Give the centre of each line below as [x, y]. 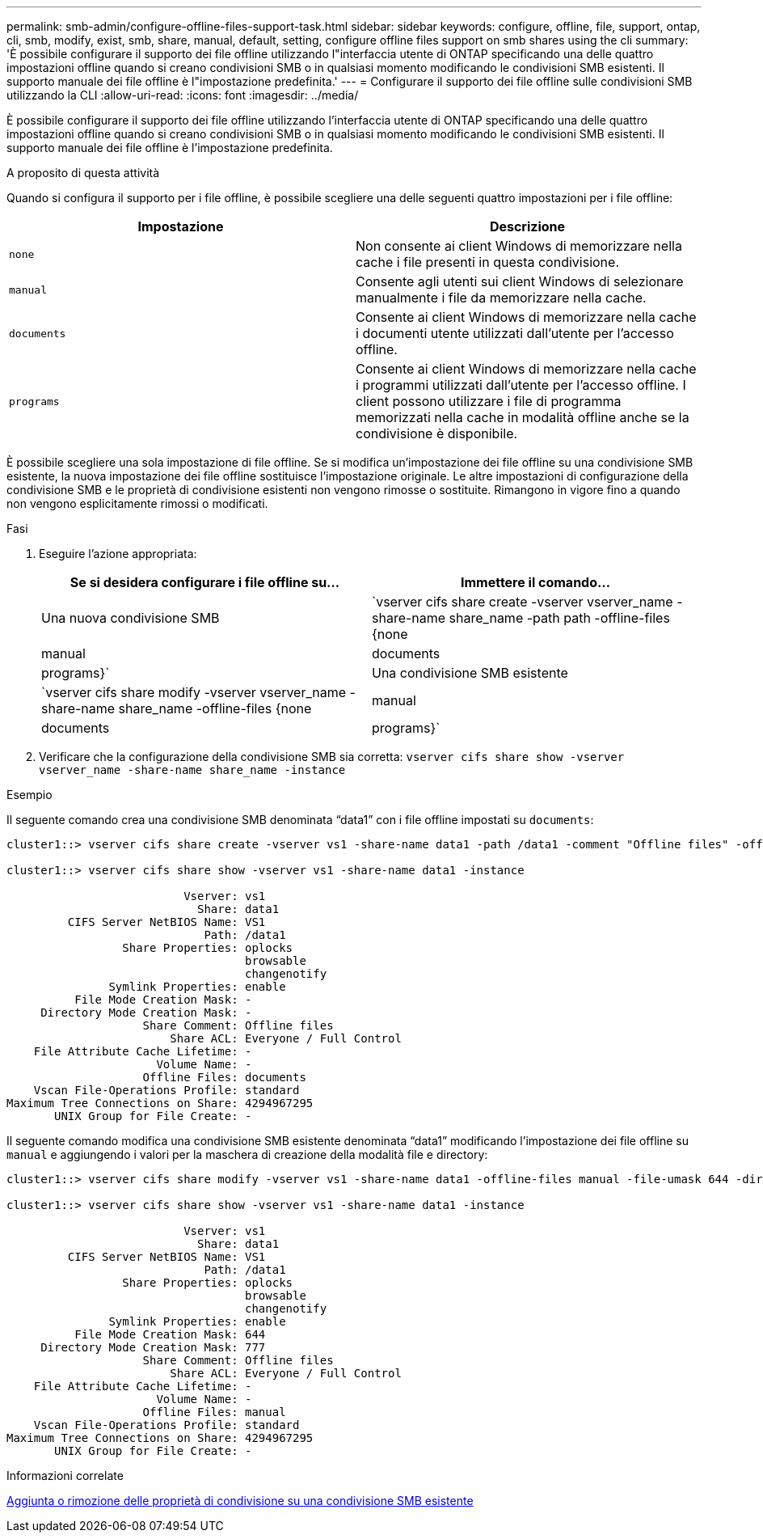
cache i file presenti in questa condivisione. [487, 262]
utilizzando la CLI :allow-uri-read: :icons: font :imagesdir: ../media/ [183, 95]
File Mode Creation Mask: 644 [170, 1334]
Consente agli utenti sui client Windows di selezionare [520, 281]
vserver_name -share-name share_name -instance [192, 770]
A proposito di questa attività [83, 173]
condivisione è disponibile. [437, 433]
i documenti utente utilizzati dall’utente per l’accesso [515, 333]
